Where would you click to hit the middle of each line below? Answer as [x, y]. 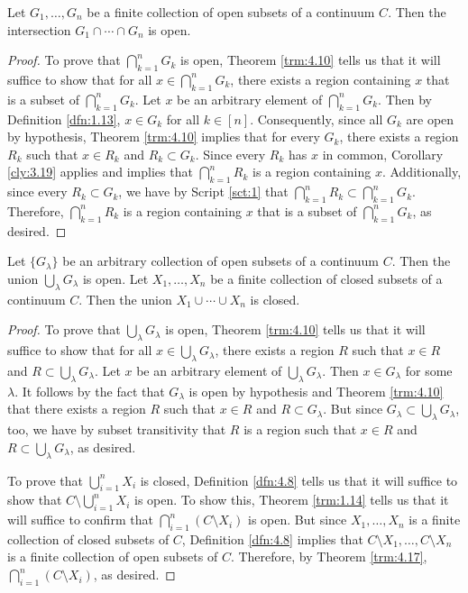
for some [429, 370]
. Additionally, [422, 172]
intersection [39, 29]
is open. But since [298, 520]
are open [430, 119]
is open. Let [115, 278]
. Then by [405, 99]
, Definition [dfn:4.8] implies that [272, 538]
